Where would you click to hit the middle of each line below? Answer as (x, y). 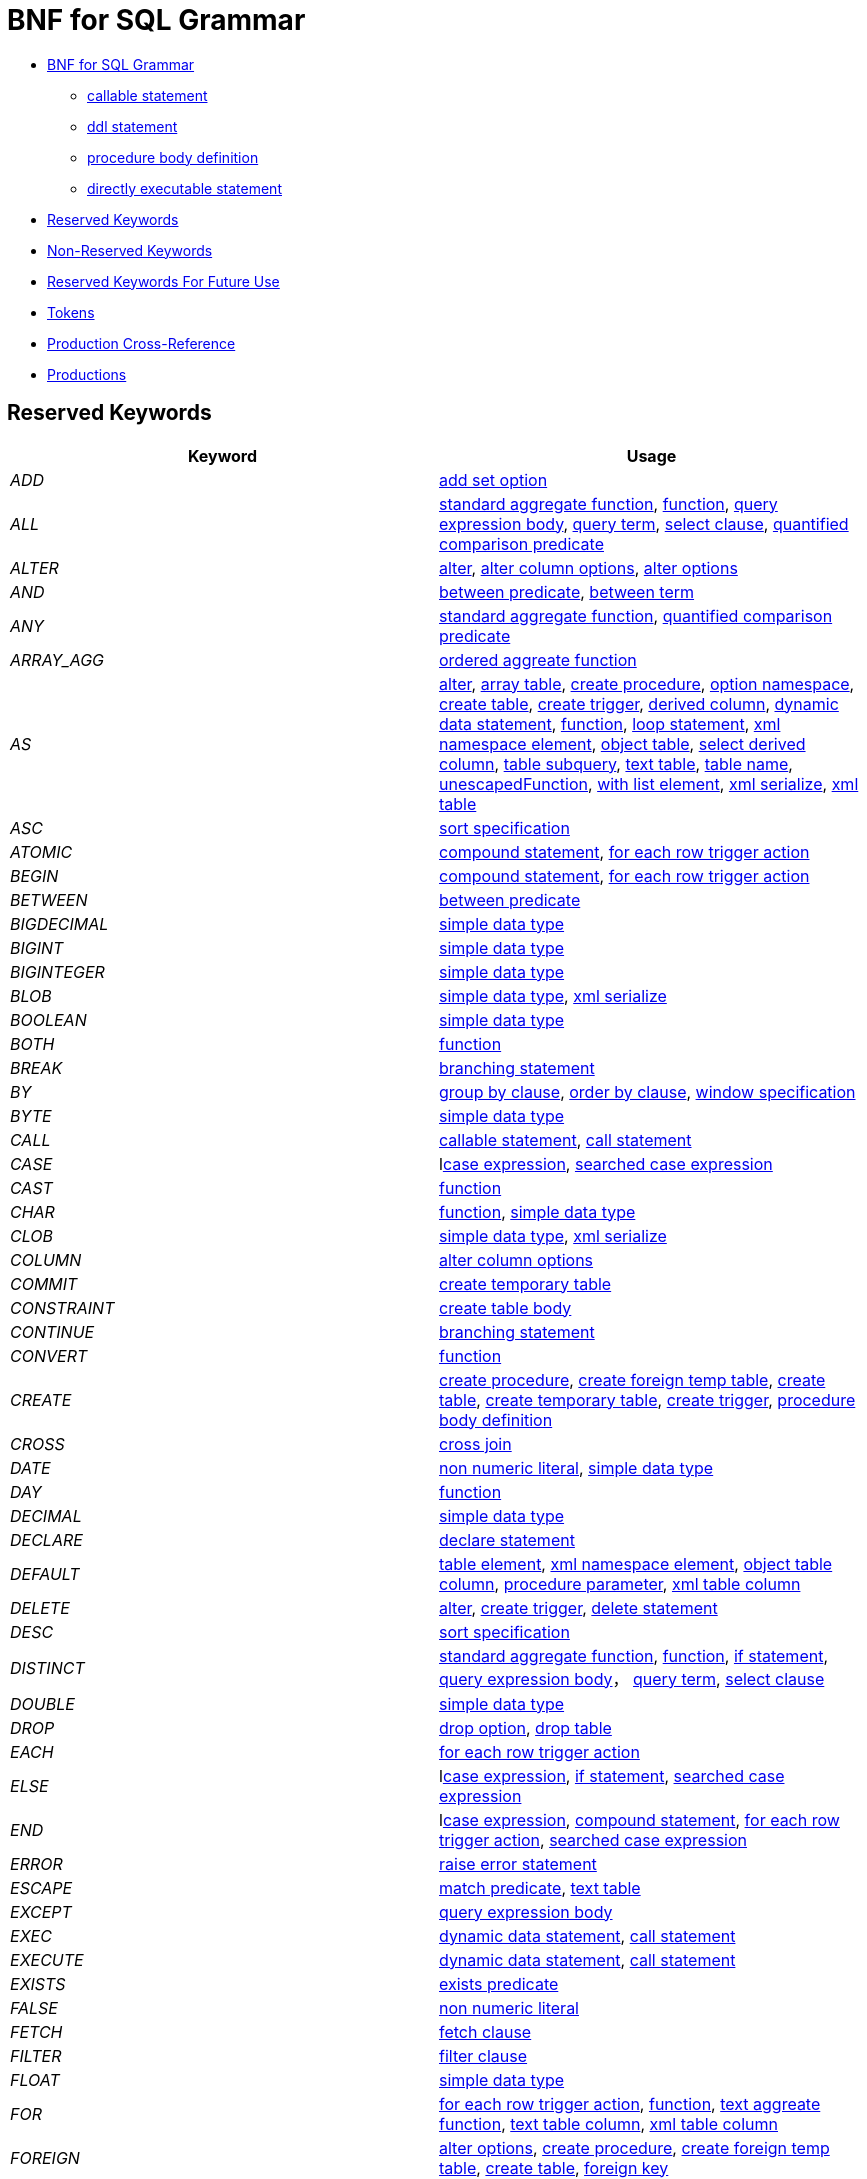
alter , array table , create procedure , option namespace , (647, 683)
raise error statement (518, 1863)
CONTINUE (52, 1331)
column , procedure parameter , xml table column (620, 1583)
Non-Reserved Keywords (130, 250)
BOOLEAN (48, 1019)
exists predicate (499, 1983)
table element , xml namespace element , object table (636, 1563)
